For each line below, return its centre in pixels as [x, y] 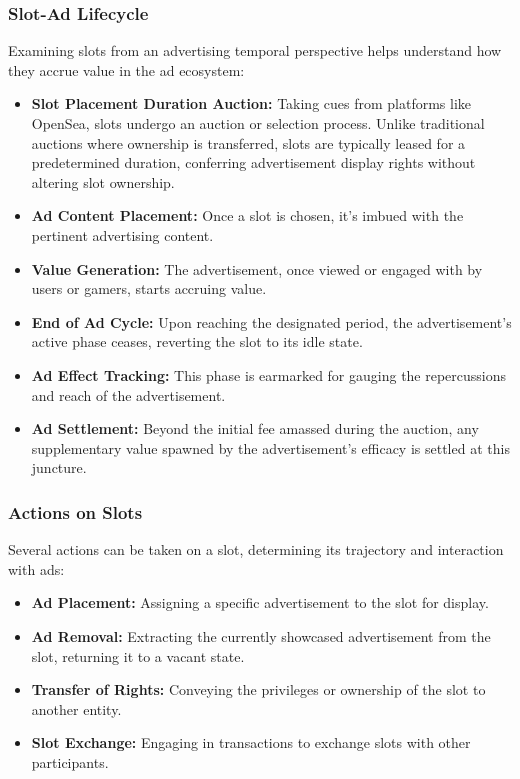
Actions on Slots [75, 511]
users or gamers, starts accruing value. [149, 288]
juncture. [59, 467]
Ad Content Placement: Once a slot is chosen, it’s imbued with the [247, 215]
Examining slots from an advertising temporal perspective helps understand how [255, 50]
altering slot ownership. [103, 181]
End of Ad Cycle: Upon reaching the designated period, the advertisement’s [271, 321]
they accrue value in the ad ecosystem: [126, 69]
